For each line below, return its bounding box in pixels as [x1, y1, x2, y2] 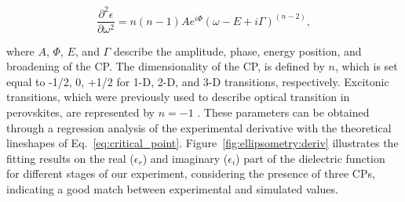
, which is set [334, 58, 398, 74]
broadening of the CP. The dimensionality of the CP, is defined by [6, 58, 325, 74]
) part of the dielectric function [235, 150, 385, 166]
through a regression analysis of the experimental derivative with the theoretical [6, 119, 392, 135]
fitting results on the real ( [6, 150, 134, 166]
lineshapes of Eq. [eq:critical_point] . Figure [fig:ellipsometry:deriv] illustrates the [6, 135, 399, 151]
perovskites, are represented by [6, 103, 155, 120]
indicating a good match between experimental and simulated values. [6, 180, 338, 197]
